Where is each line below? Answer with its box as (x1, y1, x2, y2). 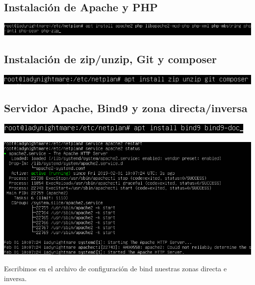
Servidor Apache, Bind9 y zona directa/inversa (4, 100, 248, 115)
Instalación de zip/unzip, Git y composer (4, 51, 217, 67)
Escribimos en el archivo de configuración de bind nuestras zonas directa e (4, 263, 227, 273)
